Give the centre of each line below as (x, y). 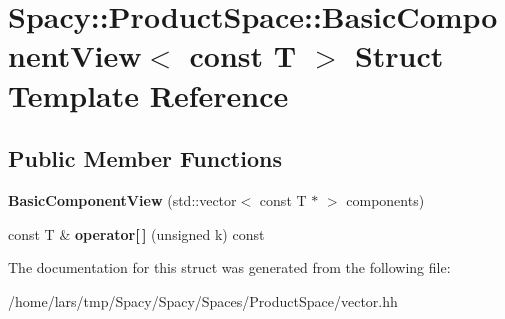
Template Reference (148, 94)
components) (385, 199)
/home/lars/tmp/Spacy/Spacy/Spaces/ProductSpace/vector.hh (203, 300)
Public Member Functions (145, 158)
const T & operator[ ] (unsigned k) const (136, 233)
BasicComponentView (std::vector (122, 199)
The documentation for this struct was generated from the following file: (229, 267)
